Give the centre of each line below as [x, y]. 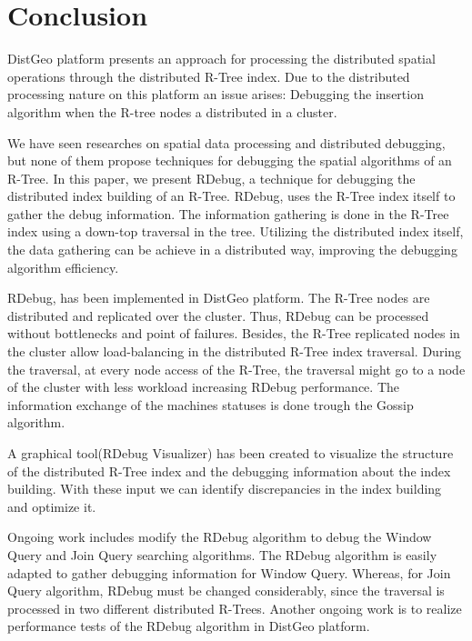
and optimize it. [52, 506]
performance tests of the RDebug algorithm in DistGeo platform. [189, 626]
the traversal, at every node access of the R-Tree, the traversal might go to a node [236, 369]
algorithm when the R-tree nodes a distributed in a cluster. [172, 111]
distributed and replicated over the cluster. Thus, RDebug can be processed [218, 315]
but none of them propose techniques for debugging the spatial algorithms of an [230, 160]
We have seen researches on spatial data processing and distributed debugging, [226, 142]
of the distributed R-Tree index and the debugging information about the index [229, 471]
